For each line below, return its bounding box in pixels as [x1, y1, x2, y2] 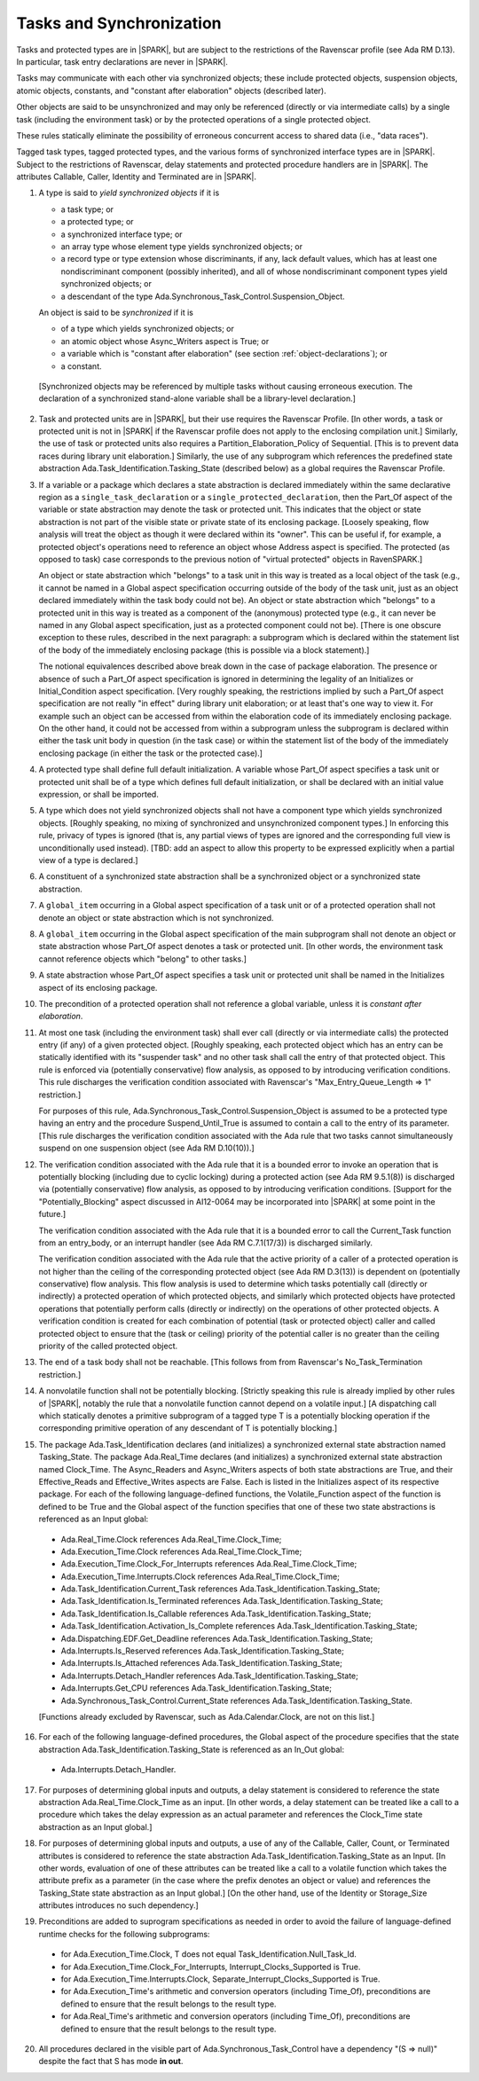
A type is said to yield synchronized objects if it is [38, 187, 220, 199]
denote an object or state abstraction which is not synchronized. [38, 912, 274, 923]
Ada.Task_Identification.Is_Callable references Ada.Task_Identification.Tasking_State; [60, 1608, 372, 1619]
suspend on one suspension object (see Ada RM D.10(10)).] [38, 1143, 255, 1153]
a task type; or [60, 204, 114, 215]
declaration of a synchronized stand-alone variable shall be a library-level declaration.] [38, 393, 357, 404]
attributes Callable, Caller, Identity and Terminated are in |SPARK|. [16, 171, 257, 182]
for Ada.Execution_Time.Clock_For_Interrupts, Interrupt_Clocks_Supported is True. [60, 1961, 361, 1972]
